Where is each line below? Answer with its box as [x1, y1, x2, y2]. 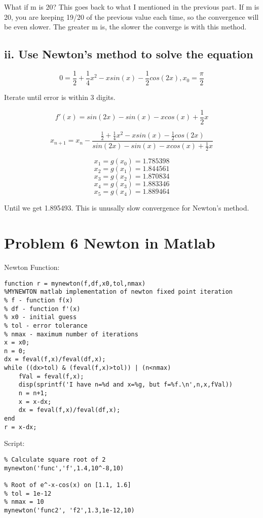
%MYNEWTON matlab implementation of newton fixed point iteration [4, 288, 233, 296]
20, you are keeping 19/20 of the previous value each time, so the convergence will [4, 11, 259, 22]
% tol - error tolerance [4, 322, 88, 329]
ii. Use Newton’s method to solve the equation [4, 46, 253, 62]
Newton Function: [4, 261, 60, 272]
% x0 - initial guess [4, 314, 77, 321]
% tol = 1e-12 [4, 490, 52, 497]
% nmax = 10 [4, 498, 44, 506]
